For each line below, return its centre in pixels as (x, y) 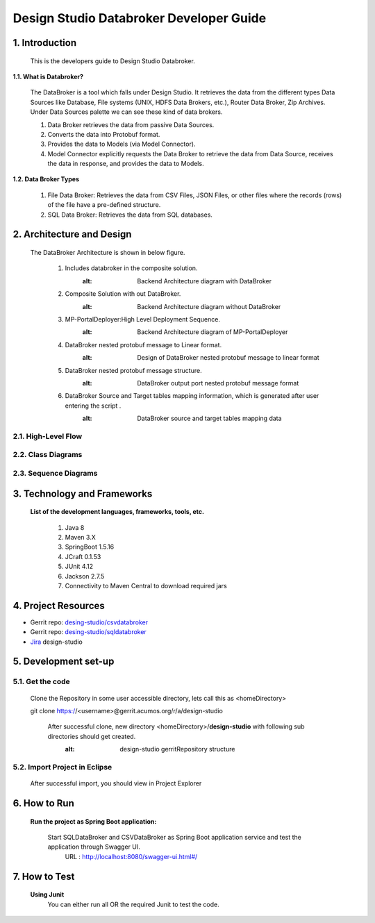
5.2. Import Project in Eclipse (62, 767)
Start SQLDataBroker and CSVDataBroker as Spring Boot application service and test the (174, 837)
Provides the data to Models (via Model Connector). (122, 144)
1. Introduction (44, 43)
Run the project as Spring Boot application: (93, 821)
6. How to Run (43, 803)
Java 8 (75, 527)
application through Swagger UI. (94, 847)
